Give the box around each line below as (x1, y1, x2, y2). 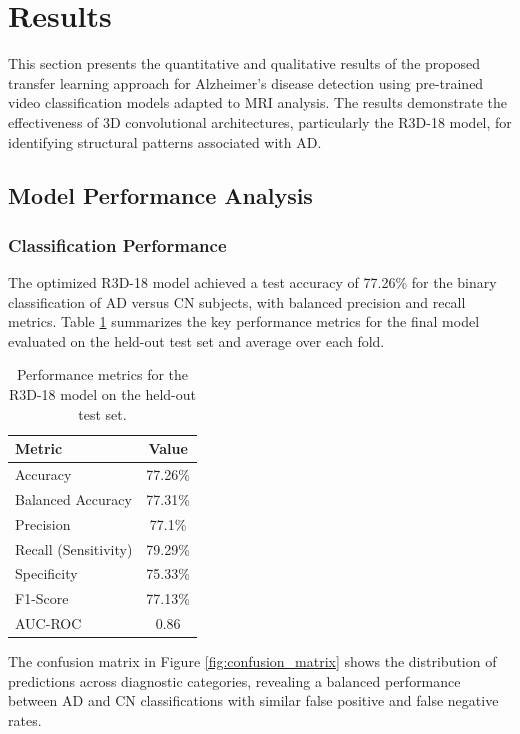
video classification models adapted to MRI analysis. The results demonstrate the (8, 92, 508, 113)
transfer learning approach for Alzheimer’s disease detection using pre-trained (8, 72, 484, 93)
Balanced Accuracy (15, 488, 132, 509)
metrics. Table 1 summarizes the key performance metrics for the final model (8, 311, 480, 332)
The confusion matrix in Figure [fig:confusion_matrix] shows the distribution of (8, 651, 497, 672)
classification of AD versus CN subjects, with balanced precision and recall (8, 291, 466, 312)
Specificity (15, 563, 78, 584)
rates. (8, 710, 42, 731)
